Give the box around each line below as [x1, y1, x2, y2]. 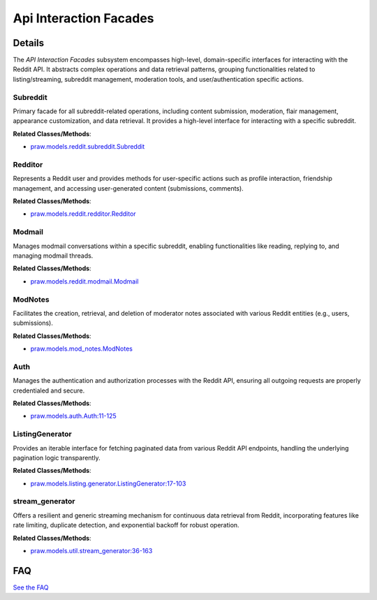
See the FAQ [13, 583, 49, 592]
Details [13, 37, 45, 49]
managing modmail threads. [13, 251, 94, 260]
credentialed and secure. [13, 386, 85, 395]
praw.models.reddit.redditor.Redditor [30, 210, 136, 218]
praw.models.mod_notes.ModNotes [30, 344, 133, 353]
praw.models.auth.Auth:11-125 [30, 412, 117, 420]
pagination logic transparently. [13, 453, 101, 462]
